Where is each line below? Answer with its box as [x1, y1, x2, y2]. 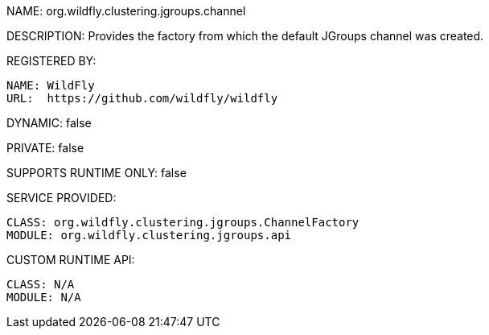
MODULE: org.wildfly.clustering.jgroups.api [6, 229, 292, 242]
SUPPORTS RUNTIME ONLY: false [6, 166, 187, 180]
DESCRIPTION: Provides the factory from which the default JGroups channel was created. [6, 29, 484, 43]
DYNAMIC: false [6, 116, 92, 130]
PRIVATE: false [6, 141, 84, 155]
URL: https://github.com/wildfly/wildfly [6, 92, 278, 105]
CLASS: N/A [6, 278, 75, 291]
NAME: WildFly [6, 79, 95, 92]
